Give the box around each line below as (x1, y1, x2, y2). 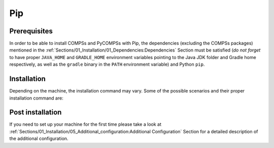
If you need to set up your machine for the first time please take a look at (9, 121, 162, 127)
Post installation (9, 108, 62, 117)
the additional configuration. (9, 135, 68, 141)
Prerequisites (9, 27, 53, 35)
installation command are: (9, 95, 63, 101)
